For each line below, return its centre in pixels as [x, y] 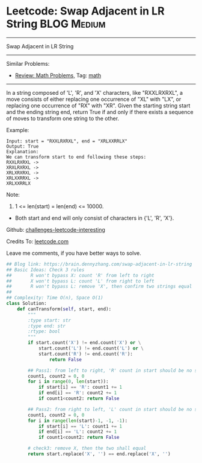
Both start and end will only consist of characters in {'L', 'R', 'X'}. [94, 218]
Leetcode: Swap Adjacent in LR [85, 11]
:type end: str [47, 326]
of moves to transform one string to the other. [63, 118]
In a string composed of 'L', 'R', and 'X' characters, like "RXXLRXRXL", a [95, 92]
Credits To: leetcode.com [38, 241]
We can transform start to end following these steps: [76, 157]
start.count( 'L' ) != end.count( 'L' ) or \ [91, 348]
